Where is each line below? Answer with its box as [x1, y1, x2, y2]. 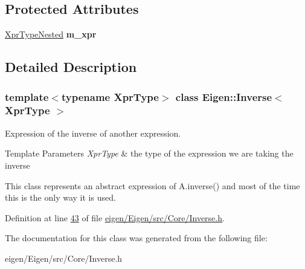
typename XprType [61, 89, 159, 104]
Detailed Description [5, 57, 137, 76]
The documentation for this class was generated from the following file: [5, 232, 268, 244]
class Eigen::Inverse [175, 89, 272, 104]
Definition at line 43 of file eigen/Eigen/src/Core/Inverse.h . [5, 211, 225, 224]
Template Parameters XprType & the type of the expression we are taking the [5, 147, 294, 160]
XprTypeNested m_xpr [5, 28, 97, 41]
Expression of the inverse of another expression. [5, 126, 181, 139]
